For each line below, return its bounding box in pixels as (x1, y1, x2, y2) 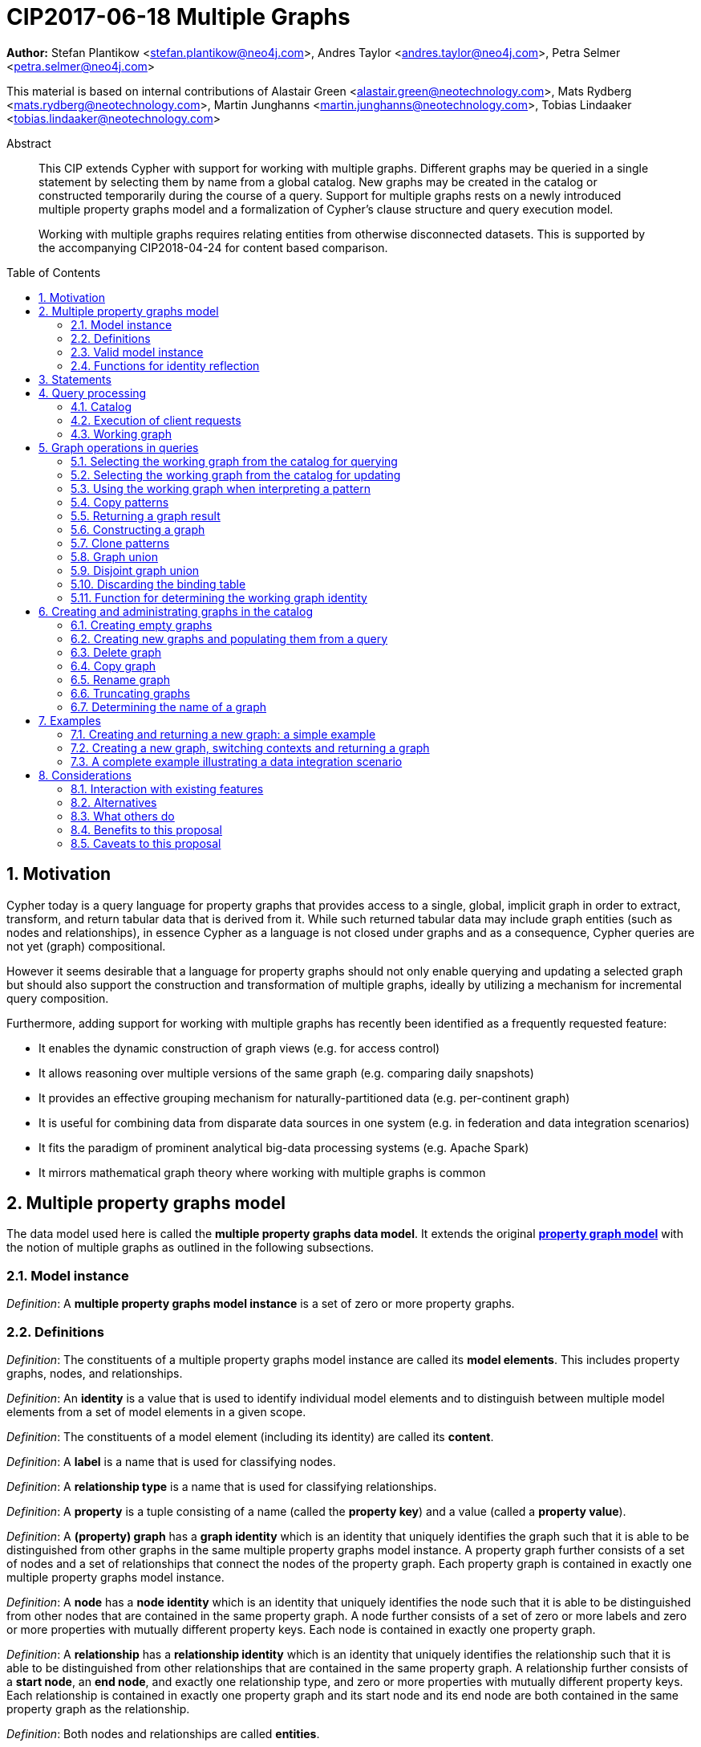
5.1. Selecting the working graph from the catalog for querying (71, 454, 398, 468)
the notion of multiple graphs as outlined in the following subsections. (6, 1240, 375, 1255)
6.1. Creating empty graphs (71, 617, 213, 632)
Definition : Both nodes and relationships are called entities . (6, 1726, 320, 1741)
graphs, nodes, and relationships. (6, 1366, 183, 1380)
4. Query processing (38, 385, 147, 400)
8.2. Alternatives (71, 795, 157, 809)
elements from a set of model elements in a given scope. (6, 1404, 306, 1419)
